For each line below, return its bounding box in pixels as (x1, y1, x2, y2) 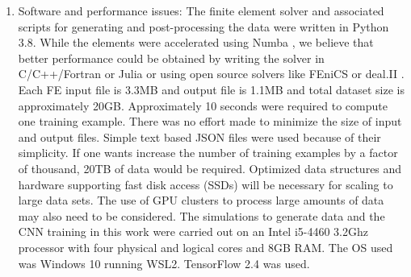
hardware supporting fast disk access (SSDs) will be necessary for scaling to (18, 176, 393, 192)
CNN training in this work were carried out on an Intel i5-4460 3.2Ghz (18, 223, 368, 240)
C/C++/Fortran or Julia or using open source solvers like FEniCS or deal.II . (18, 65, 405, 82)
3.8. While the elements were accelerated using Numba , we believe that (18, 34, 374, 51)
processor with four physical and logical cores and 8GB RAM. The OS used (18, 238, 393, 255)
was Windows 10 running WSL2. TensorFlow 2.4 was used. (18, 254, 310, 271)
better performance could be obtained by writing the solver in (18, 49, 325, 66)
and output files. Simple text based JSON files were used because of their (18, 128, 381, 145)
